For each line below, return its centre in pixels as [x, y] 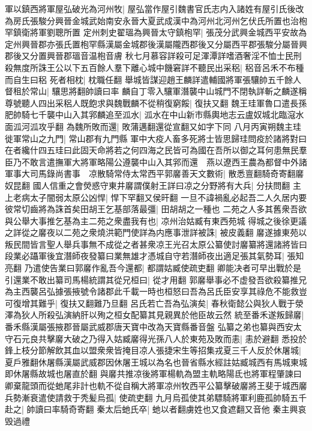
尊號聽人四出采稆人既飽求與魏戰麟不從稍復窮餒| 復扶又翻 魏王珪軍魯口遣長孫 [156, 102]
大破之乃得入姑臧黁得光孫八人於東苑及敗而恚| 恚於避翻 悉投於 [185, 338]
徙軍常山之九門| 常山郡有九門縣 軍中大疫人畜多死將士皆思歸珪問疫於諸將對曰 [156, 138]
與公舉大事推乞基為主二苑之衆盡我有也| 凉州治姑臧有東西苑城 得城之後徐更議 [156, 220]
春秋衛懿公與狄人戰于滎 [257, 303]
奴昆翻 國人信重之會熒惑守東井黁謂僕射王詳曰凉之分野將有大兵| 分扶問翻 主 [153, 185]
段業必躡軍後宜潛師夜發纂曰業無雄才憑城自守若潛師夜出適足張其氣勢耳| [145, 256]
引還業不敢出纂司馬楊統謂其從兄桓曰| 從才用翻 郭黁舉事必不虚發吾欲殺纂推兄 [156, 279]
